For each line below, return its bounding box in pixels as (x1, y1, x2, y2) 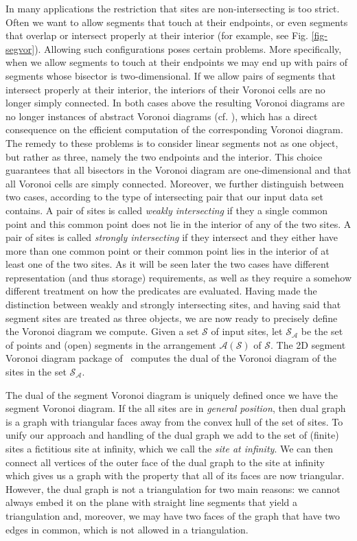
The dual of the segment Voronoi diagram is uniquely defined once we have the (5, 387, 338, 402)
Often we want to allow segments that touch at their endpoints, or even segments (5, 14, 348, 29)
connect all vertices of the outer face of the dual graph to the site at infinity (5, 454, 325, 469)
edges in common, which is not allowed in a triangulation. (5, 522, 249, 536)
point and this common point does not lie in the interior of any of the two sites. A (5, 216, 352, 231)
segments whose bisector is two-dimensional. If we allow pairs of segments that (5, 68, 336, 82)
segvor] (5, 41, 35, 56)
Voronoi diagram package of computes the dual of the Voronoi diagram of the (5, 351, 337, 365)
